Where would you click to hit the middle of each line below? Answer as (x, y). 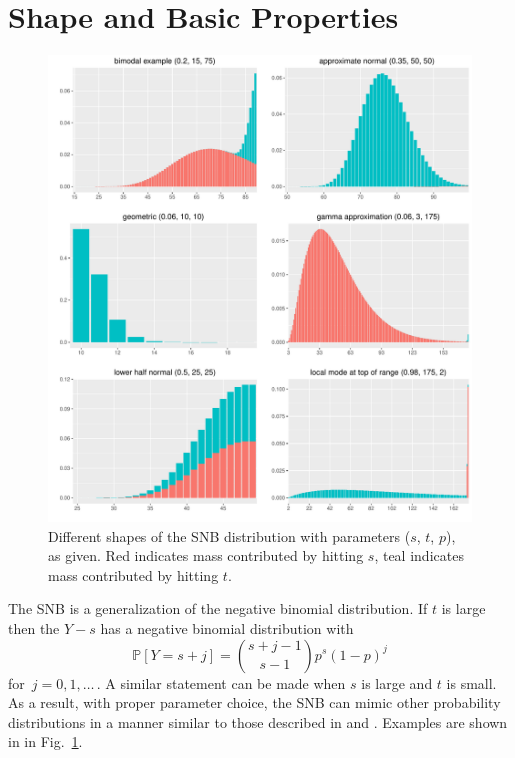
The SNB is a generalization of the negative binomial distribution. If (218, 608)
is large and (397, 682)
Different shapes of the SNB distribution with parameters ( (229, 535)
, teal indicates (419, 555)
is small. (471, 682)
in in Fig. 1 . (45, 741)
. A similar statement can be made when (221, 682)
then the (34, 627)
